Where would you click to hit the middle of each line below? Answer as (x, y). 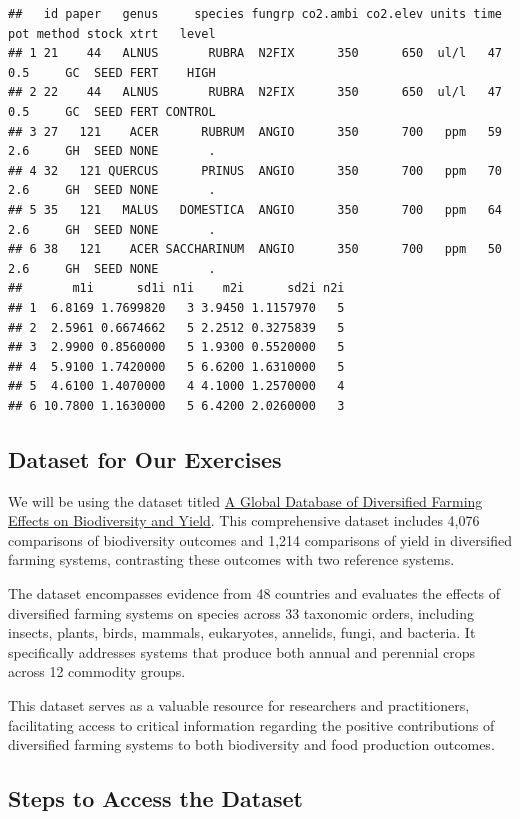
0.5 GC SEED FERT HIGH (112, 72)
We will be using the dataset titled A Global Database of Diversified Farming (245, 500)
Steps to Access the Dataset (155, 798)
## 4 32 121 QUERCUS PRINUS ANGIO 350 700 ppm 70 (255, 170)
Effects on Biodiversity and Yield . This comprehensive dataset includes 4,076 (244, 520)
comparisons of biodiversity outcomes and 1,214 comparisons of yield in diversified (260, 539)
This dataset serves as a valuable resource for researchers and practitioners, (239, 705)
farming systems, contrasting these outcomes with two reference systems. (231, 559)
